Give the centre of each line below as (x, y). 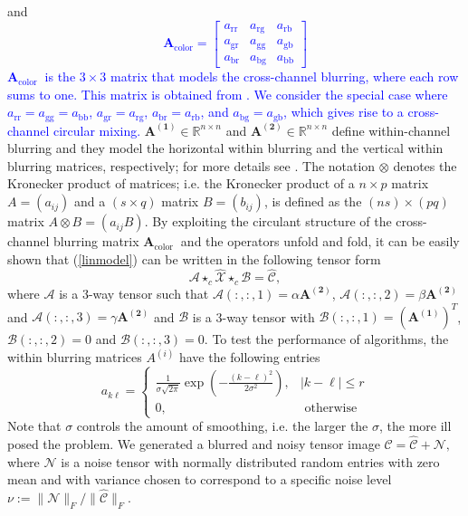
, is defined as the (313, 201)
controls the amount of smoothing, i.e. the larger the (222, 426)
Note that (34, 426)
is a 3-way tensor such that (134, 293)
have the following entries (249, 357)
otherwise (331, 408)
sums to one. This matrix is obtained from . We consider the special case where (228, 94)
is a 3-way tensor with (253, 316)
